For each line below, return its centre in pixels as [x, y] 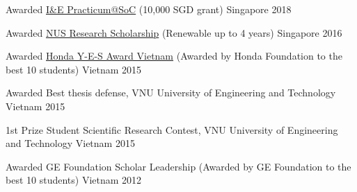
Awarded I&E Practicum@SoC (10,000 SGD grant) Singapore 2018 [149, 9]
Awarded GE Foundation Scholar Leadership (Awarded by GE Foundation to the [178, 166]
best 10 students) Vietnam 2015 [74, 69]
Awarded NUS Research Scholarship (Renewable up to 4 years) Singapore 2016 [174, 32]
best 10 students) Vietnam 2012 [74, 180]
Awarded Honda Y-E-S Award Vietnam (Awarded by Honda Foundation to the [174, 56]
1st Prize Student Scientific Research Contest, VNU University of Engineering [172, 129]
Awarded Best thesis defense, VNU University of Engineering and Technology [171, 93]
